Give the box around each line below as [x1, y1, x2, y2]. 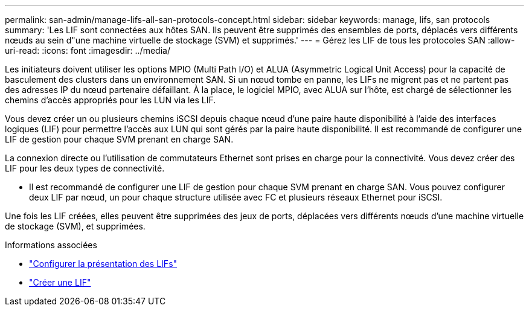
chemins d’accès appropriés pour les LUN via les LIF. [5, 95, 216, 105]
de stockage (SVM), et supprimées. [5, 221, 146, 231]
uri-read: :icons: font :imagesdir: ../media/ [5, 45, 170, 56]
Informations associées [5, 240, 97, 250]
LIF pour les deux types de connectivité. [5, 163, 165, 173]
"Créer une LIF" [29, 277, 91, 287]
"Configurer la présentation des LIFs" [29, 258, 178, 269]
